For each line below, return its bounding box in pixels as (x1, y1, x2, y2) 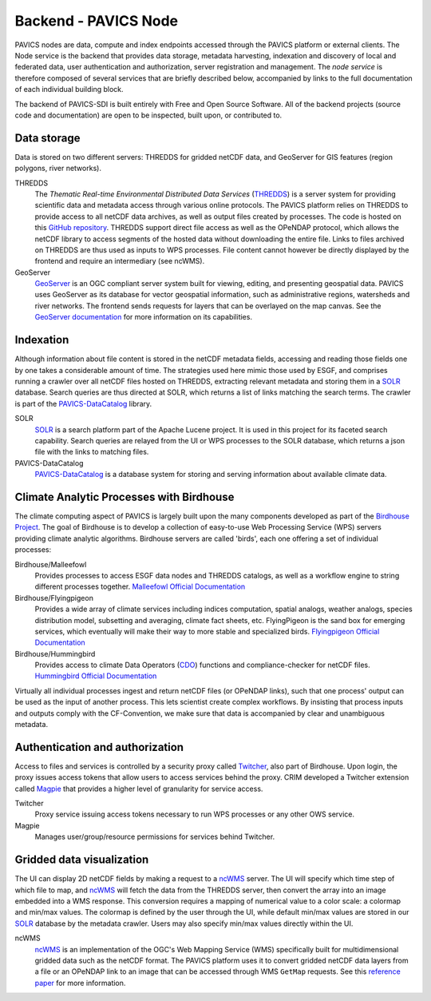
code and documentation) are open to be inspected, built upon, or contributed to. (14, 110, 283, 120)
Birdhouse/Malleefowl (14, 559, 87, 569)
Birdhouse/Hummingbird (14, 649, 96, 658)
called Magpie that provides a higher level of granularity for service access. (14, 784, 263, 793)
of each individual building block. (14, 85, 124, 94)
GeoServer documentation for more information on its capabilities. (34, 312, 253, 322)
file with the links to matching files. (34, 447, 149, 457)
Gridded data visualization (14, 853, 149, 867)
